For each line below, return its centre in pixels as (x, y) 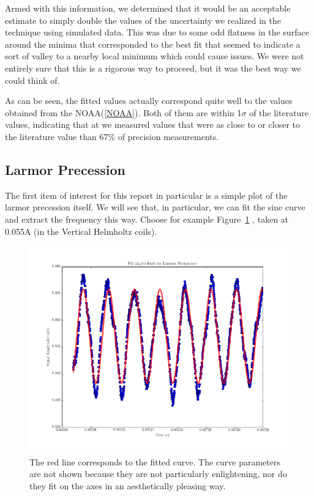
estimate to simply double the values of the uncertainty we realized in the (143, 20)
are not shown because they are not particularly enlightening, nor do (158, 474)
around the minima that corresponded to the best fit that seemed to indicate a (153, 44)
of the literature (279, 112)
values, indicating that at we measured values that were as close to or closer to (152, 124)
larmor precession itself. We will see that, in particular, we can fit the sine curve (155, 207)
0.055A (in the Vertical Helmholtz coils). (81, 231)
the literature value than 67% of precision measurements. (112, 136)
